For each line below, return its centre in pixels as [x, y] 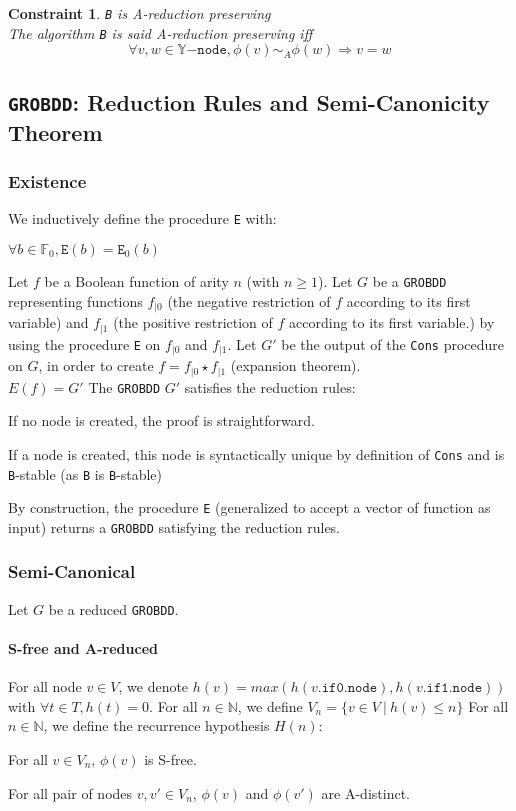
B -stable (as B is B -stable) [85, 473]
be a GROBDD [409, 280]
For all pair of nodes [70, 792]
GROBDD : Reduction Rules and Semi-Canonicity [249, 101]
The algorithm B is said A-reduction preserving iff [160, 32]
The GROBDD [124, 386]
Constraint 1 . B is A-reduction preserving [139, 13]
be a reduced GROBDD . [113, 608]
